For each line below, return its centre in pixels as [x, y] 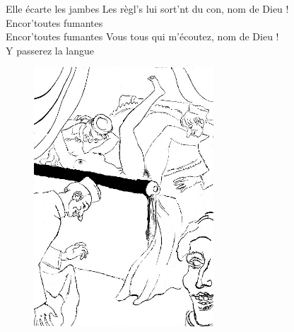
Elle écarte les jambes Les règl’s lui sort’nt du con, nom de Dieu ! [147, 8]
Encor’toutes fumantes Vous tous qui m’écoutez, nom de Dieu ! [142, 36]
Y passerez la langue [50, 50]
